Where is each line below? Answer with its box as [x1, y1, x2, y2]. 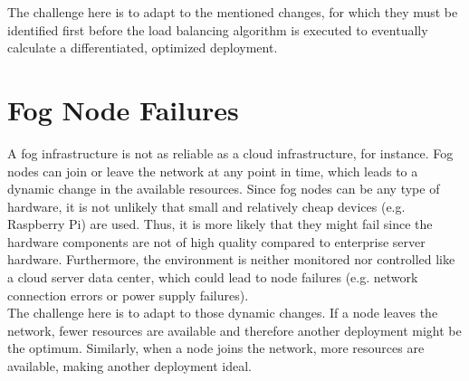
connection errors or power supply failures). [7, 285, 249, 304]
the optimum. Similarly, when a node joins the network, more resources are [7, 338, 425, 357]
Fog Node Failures [7, 90, 239, 128]
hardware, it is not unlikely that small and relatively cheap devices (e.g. [7, 196, 406, 215]
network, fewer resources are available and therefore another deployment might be [7, 320, 462, 339]
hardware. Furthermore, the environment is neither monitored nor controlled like [7, 250, 455, 269]
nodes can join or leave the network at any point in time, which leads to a [7, 161, 418, 180]
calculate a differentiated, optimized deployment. [7, 38, 278, 57]
